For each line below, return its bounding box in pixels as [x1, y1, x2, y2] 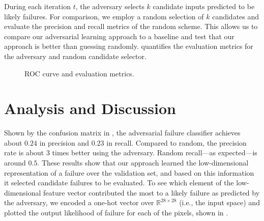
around [4, 157, 26, 168]
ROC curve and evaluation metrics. [24, 68, 134, 78]
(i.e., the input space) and [179, 197, 260, 208]
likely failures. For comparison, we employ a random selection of [4, 11, 204, 21]
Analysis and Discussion [4, 98, 176, 119]
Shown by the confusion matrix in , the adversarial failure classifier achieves [4, 127, 241, 138]
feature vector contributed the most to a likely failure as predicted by [43, 187, 260, 198]
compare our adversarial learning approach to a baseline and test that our [4, 31, 234, 41]
